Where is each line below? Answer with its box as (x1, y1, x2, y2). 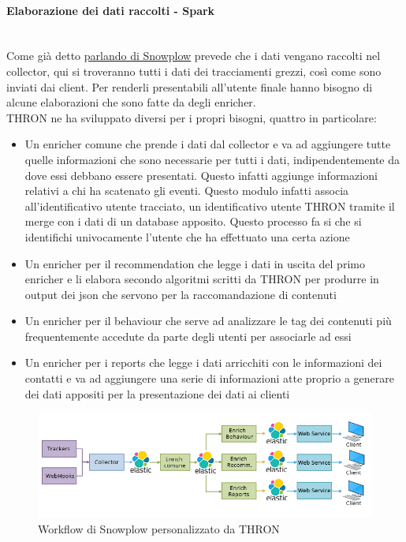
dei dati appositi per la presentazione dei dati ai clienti (24, 385, 290, 402)
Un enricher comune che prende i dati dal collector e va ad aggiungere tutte (24, 136, 391, 152)
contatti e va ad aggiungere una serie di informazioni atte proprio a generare (24, 370, 394, 387)
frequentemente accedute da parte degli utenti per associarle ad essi (24, 327, 352, 344)
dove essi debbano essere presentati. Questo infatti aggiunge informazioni (24, 166, 378, 183)
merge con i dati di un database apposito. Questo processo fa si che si (24, 213, 362, 230)
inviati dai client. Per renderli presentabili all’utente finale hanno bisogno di (6, 78, 373, 95)
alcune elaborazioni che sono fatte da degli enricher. (6, 94, 256, 110)
